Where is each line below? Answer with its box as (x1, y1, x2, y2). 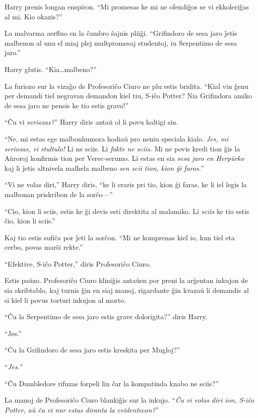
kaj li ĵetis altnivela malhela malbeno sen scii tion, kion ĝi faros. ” (4, 162, 204, 173)
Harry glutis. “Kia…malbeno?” (4, 64, 97, 74)
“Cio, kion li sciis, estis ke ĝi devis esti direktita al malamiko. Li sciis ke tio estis (4, 206, 250, 216)
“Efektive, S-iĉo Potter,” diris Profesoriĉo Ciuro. (4, 258, 151, 269)
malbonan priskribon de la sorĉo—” (4, 189, 113, 199)
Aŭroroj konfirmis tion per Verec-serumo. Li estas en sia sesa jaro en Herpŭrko (4, 153, 245, 163)
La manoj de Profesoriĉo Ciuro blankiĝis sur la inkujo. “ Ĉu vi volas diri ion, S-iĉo (4, 395, 254, 405)
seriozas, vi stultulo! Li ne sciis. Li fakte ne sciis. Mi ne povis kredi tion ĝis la (4, 143, 240, 153)
